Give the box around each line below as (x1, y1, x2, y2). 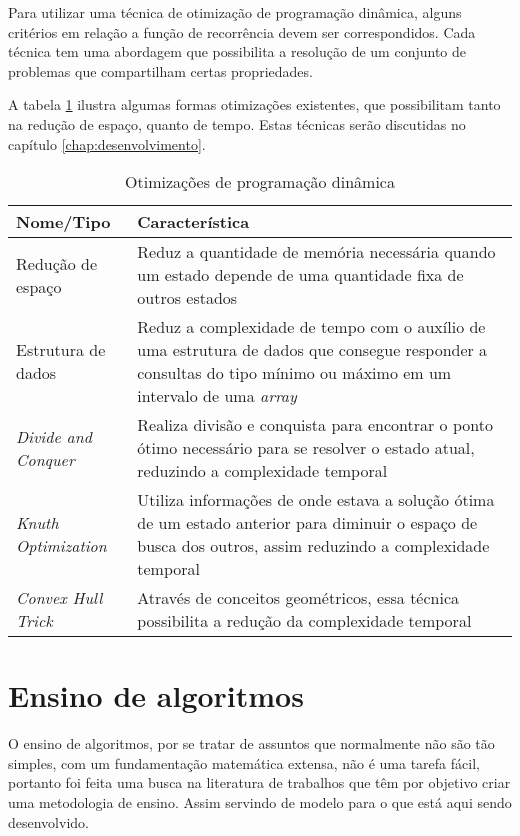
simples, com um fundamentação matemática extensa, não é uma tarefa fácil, (8, 752, 480, 773)
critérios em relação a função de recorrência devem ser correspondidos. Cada (8, 21, 476, 42)
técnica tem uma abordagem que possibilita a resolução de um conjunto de (8, 41, 467, 62)
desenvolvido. (8, 811, 89, 832)
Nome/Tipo (16, 210, 111, 234)
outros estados (137, 286, 238, 310)
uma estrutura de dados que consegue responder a (137, 338, 488, 362)
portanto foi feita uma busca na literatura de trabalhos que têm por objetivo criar (8, 772, 511, 793)
